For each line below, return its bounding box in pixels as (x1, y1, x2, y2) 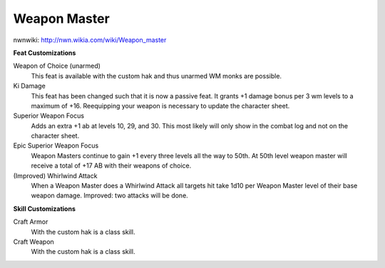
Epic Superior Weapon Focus (13, 141, 99, 150)
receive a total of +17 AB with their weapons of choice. (31, 161, 192, 170)
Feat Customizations (13, 48, 76, 57)
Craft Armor (13, 217, 48, 226)
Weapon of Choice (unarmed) (13, 61, 101, 71)
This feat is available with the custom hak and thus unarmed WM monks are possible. (31, 71, 282, 80)
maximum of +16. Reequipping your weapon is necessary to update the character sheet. (31, 101, 290, 110)
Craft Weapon (13, 237, 55, 246)
